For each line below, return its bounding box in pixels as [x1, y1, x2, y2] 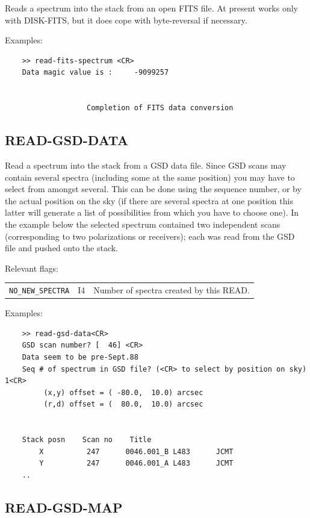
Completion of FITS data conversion [87, 104, 234, 113]
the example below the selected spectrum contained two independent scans [5, 217, 281, 230]
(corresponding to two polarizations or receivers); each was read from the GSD [5, 229, 295, 242]
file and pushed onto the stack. [5, 242, 118, 254]
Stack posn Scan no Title [22, 435, 152, 445]
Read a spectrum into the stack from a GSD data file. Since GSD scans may [5, 158, 287, 171]
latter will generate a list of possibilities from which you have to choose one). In [5, 206, 299, 219]
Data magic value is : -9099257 [22, 68, 169, 77]
